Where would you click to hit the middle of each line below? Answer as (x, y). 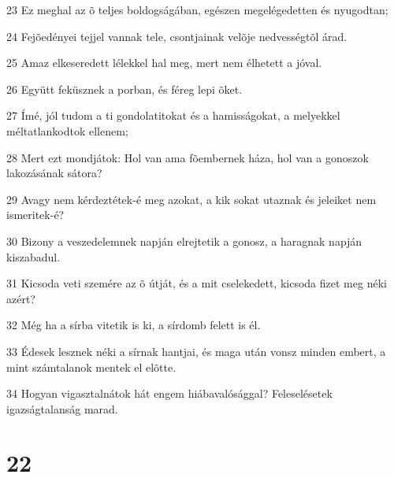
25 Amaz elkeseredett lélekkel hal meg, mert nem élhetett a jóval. (164, 63)
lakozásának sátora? (54, 173)
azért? (21, 298)
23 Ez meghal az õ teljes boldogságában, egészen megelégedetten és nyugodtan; (197, 9)
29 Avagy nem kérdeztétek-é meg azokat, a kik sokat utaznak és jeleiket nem (191, 199)
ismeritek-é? (35, 215)
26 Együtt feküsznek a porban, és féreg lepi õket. (125, 89)
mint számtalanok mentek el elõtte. (91, 367)
